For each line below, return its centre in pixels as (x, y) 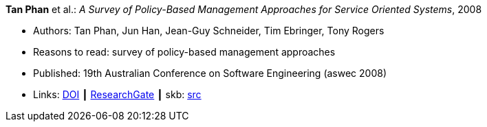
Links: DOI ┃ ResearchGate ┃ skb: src (117, 94)
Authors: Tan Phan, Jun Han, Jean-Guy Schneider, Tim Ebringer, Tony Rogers (209, 31)
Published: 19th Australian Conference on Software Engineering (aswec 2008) (210, 73)
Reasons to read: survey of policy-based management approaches (184, 52)
